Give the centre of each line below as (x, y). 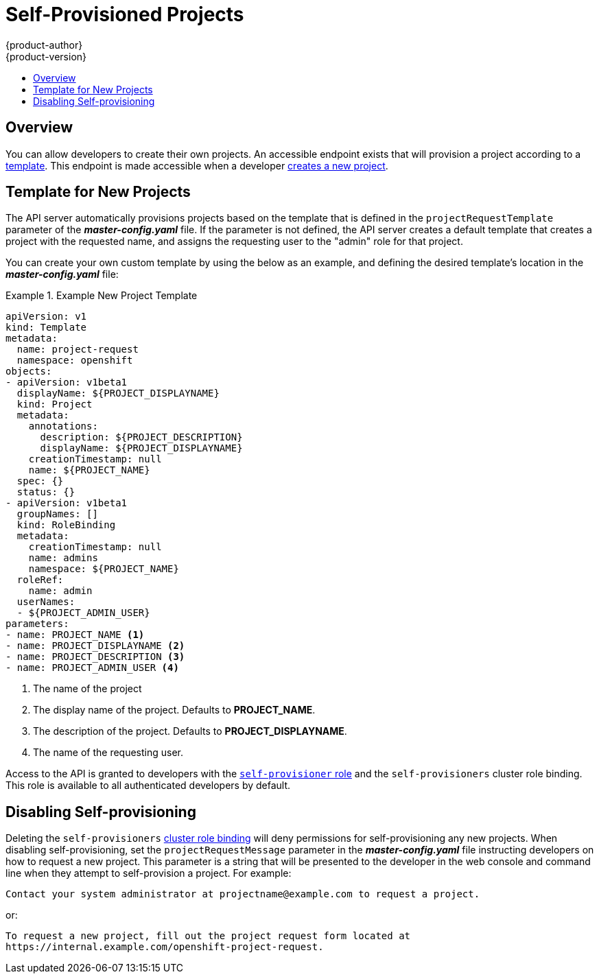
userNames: (46, 602)
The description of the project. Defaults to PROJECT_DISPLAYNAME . (190, 731)
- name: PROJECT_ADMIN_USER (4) (92, 668)
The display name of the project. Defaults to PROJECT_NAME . (174, 710)
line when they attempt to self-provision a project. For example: (149, 873)
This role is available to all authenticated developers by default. (148, 786)
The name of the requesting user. (108, 753)
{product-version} (46, 56)
